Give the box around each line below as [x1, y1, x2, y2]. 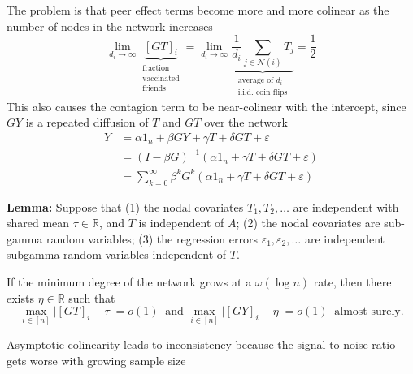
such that [68, 289, 115, 306]
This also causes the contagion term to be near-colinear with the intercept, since [7, 97, 406, 114]
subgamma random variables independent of [7, 246, 227, 263]
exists [7, 289, 34, 306]
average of [237, 75, 274, 84]
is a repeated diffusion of [25, 114, 149, 131]
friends [142, 84, 166, 92]
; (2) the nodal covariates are [236, 214, 380, 231]
